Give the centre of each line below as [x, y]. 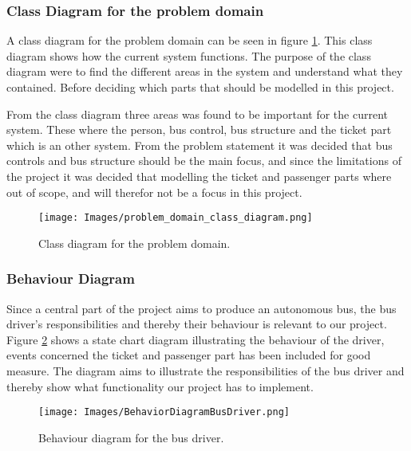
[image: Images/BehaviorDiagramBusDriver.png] [164, 412]
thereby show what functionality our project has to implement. [160, 386]
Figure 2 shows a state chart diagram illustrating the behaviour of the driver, [196, 339]
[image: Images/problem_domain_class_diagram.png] [176, 218]
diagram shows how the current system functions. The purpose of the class [189, 55]
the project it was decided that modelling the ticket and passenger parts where [199, 176]
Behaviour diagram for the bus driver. [131, 437]
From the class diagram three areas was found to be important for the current [197, 114]
